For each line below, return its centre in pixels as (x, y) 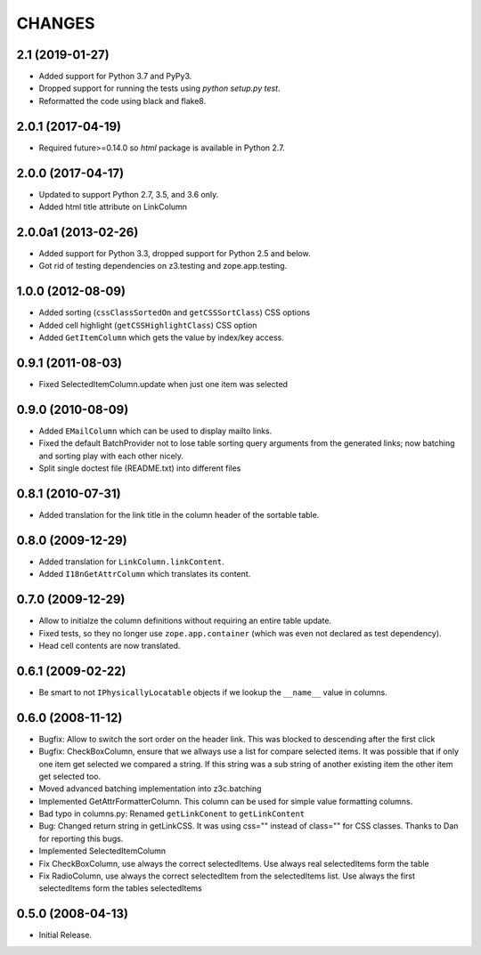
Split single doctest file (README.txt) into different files (140, 468)
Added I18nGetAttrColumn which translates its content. (145, 574)
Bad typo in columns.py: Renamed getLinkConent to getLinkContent (172, 813)
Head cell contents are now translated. (110, 645)
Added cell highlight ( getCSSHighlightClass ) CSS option (148, 325)
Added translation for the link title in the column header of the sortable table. (179, 514)
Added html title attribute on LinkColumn (113, 207)
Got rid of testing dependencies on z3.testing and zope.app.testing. (163, 266)
